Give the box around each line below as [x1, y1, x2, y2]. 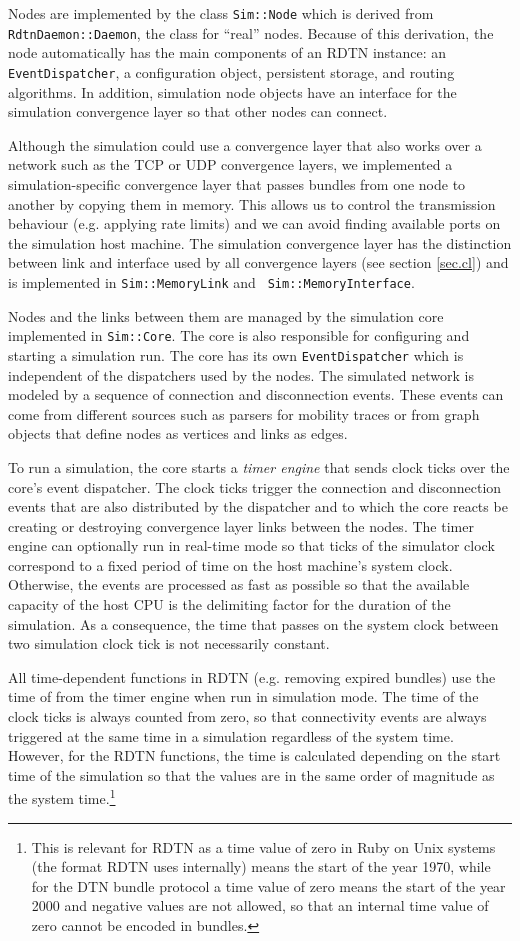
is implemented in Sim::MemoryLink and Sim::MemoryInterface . [8, 271, 415, 292]
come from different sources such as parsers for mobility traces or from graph [8, 403, 480, 424]
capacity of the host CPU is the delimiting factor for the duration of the [8, 594, 451, 615]
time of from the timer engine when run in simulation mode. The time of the [8, 686, 479, 707]
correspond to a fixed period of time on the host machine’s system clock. [8, 554, 453, 575]
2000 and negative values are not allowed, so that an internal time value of [31, 895, 489, 916]
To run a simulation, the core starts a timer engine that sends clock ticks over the [8, 456, 510, 477]
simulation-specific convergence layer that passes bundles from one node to [8, 174, 466, 194]
